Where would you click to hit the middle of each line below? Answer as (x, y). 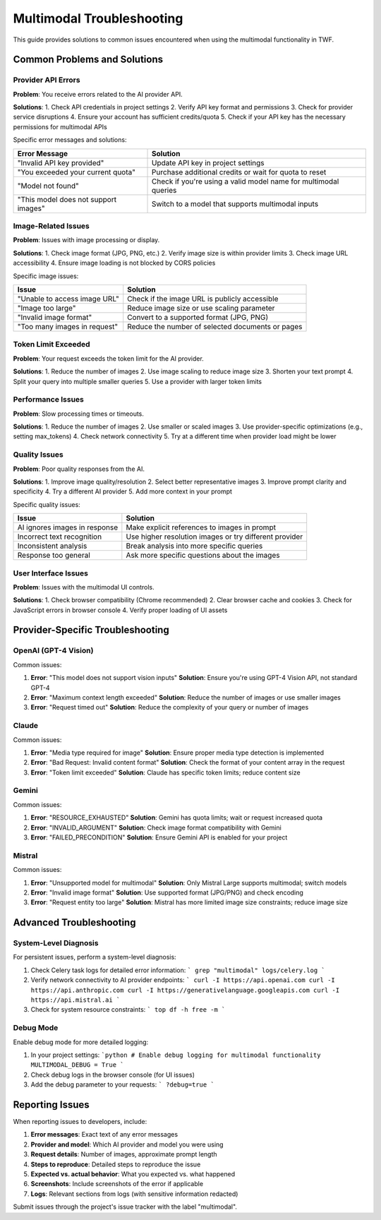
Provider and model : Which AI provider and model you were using (127, 1144)
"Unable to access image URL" (68, 299)
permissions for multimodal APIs (60, 126)
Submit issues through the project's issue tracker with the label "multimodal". (125, 1207)
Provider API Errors (47, 80)
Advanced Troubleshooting (74, 922)
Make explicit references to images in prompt (201, 527)
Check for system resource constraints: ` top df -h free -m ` (128, 1010)
